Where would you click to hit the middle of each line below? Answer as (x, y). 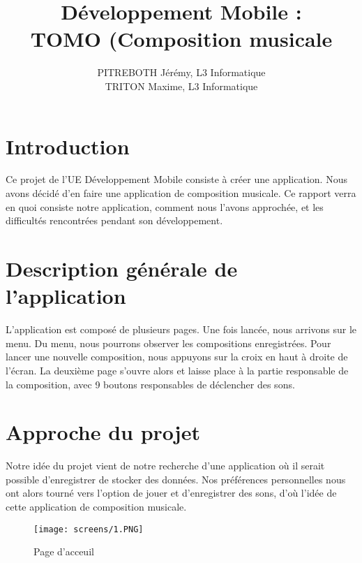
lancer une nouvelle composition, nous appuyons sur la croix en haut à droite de (177, 357)
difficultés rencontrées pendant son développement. (114, 220)
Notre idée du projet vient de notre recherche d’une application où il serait (165, 466)
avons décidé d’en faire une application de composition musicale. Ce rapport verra (181, 193)
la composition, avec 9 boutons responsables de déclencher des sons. (150, 384)
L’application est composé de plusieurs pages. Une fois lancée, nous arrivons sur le (181, 329)
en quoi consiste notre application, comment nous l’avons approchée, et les (165, 206)
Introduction (68, 146)
